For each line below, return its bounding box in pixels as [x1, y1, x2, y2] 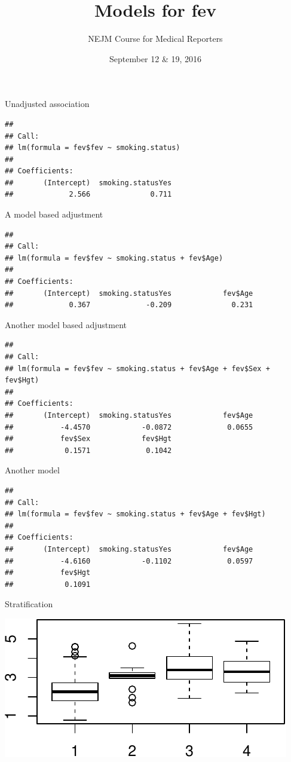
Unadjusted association [5, 97, 90, 110]
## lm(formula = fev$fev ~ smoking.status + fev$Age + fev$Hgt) [5, 510, 266, 519]
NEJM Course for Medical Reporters [88, 32, 223, 45]
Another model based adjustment [5, 318, 127, 330]
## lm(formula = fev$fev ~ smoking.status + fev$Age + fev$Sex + [5, 364, 270, 373]
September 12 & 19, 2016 [109, 52, 202, 65]
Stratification [5, 598, 53, 610]
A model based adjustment [5, 208, 103, 221]
